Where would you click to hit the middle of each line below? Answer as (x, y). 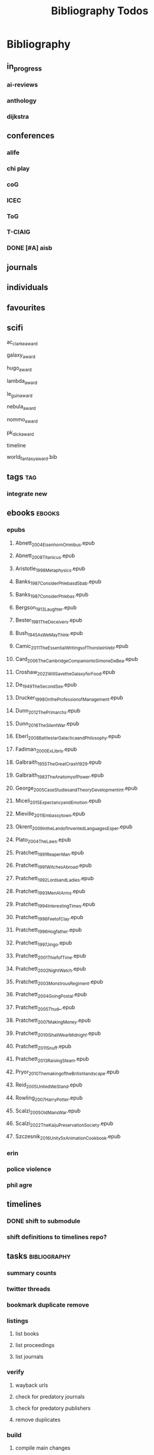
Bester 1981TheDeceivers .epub (49, 621)
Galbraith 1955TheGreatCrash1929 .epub (58, 763)
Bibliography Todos (100, 11)
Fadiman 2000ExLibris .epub (46, 750)
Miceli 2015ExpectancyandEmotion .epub (58, 801)
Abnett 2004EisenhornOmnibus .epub (55, 543)
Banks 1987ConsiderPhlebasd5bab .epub (58, 582)
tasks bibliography (39, 1256)
